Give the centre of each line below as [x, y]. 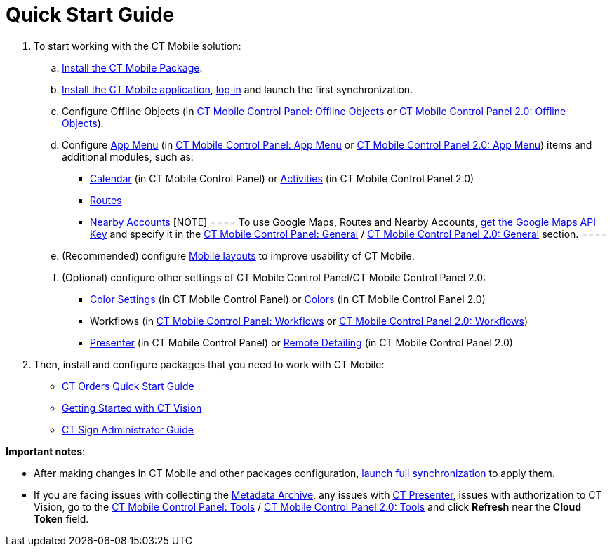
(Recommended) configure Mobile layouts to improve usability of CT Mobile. [238, 255]
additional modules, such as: [128, 156]
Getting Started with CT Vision [132, 408]
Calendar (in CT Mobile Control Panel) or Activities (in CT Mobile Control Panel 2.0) [282, 178]
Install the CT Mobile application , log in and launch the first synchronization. [238, 89]
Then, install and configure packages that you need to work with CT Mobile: [209, 364]
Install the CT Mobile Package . [132, 67]
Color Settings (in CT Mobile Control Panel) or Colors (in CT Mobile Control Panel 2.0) [288, 299]
